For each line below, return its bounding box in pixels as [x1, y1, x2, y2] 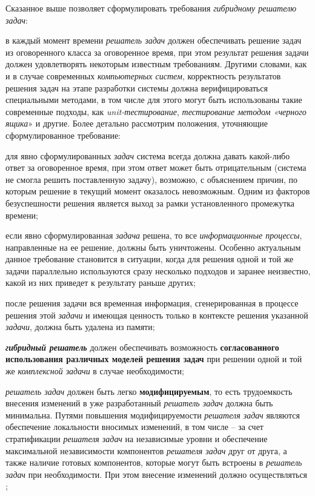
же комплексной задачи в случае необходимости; [5, 365, 184, 377]
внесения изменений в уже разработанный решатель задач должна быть [5, 397, 273, 409]
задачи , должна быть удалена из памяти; [5, 320, 155, 333]
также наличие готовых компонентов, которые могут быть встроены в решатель [5, 456, 302, 469]
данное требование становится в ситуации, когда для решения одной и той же [5, 253, 294, 265]
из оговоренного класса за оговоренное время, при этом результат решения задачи [5, 45, 309, 58]
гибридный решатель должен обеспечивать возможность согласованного [5, 340, 279, 353]
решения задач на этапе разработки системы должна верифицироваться [5, 81, 268, 94]
